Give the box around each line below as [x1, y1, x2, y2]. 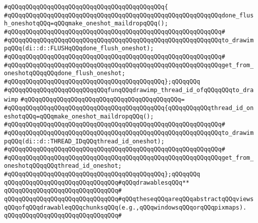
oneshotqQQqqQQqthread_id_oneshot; [4, 162, 122, 170]
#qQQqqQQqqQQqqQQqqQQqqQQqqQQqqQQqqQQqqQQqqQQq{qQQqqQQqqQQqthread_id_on [4, 104, 254, 111]
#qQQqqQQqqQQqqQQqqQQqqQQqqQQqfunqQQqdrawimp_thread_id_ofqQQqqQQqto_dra [4, 86, 254, 94]
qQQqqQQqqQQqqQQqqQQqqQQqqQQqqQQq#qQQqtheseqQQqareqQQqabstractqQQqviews [4, 196, 254, 203]
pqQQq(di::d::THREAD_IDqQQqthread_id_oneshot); [4, 137, 165, 145]
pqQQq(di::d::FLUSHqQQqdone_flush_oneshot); [4, 45, 154, 52]
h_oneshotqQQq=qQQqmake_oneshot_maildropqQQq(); [4, 20, 168, 27]
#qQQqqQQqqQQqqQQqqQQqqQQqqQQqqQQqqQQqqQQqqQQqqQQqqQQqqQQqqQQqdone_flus [4, 11, 254, 19]
